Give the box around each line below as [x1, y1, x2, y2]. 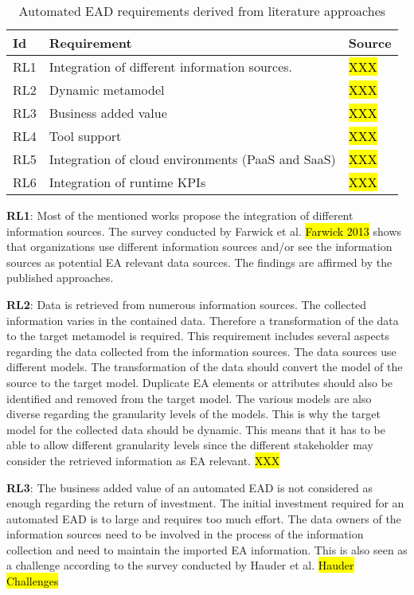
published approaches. [6, 269, 114, 286]
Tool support [49, 127, 122, 145]
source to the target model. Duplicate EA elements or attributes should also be [6, 374, 393, 390]
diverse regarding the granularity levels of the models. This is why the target [6, 405, 381, 422]
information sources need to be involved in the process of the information [6, 526, 364, 542]
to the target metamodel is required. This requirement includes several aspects [6, 327, 389, 344]
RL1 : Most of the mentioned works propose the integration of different [6, 207, 353, 223]
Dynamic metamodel [49, 80, 165, 99]
